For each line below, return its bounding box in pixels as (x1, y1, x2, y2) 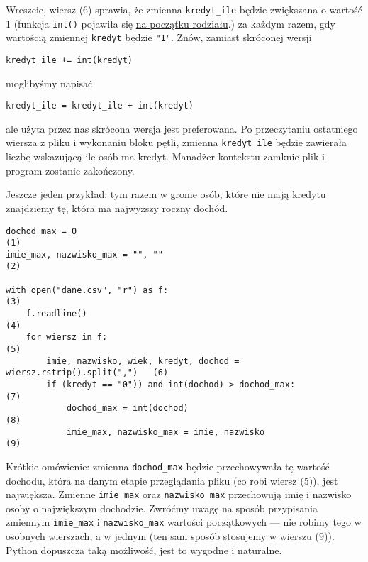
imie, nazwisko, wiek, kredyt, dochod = (46, 356, 240, 366)
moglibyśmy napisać (6, 75, 93, 90)
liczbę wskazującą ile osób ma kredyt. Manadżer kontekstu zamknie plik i (6, 149, 325, 164)
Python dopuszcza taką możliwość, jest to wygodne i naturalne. (6, 542, 282, 557)
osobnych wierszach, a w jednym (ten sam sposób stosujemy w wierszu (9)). (6, 529, 335, 544)
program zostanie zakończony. (6, 162, 135, 177)
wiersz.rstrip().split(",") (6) (6, 368, 169, 378)
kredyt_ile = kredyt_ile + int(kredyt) (6, 101, 194, 111)
